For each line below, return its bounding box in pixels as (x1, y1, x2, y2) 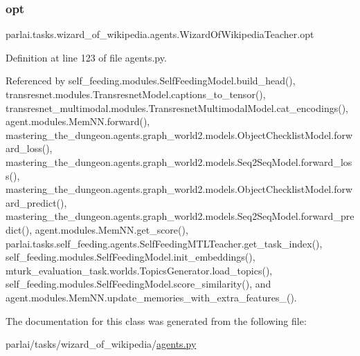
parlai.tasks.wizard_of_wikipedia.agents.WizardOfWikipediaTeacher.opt (6, 27, 314, 41)
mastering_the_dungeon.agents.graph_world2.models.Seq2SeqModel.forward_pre (6, 209, 354, 223)
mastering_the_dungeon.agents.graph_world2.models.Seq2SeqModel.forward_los (6, 154, 352, 169)
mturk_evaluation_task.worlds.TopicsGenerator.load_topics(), (6, 263, 273, 277)
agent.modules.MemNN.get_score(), (35, 222, 188, 236)
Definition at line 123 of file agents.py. (6, 50, 167, 64)
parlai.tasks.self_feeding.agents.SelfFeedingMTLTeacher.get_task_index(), (6, 236, 323, 250)
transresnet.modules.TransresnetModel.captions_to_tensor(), (6, 87, 266, 101)
